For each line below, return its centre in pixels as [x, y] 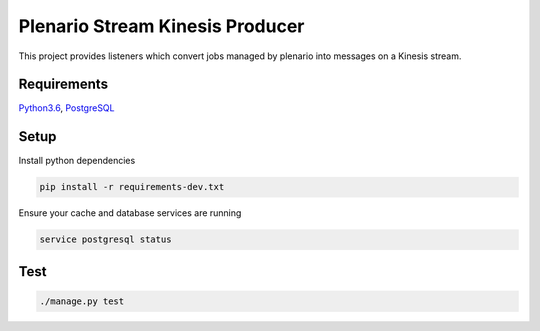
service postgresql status [105, 239]
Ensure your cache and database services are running [130, 213]
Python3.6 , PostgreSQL [66, 108]
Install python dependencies [77, 161]
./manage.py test [82, 301]
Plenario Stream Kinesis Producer [161, 26]
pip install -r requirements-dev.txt [132, 187]
